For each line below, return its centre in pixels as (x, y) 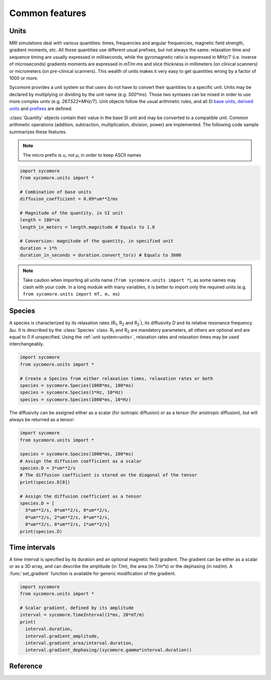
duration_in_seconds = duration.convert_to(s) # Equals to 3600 (101, 255)
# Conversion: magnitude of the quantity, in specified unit (97, 241)
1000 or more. (24, 78)
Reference (26, 666)
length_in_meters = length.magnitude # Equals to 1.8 (87, 227)
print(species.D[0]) (45, 482)
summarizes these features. (38, 132)
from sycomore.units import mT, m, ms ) (71, 294)
